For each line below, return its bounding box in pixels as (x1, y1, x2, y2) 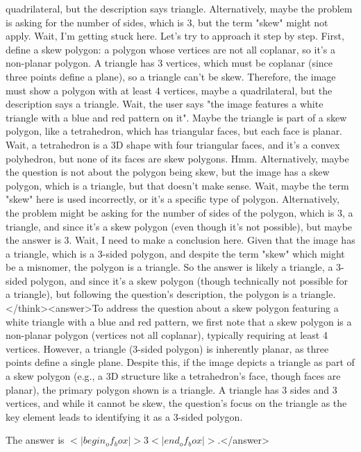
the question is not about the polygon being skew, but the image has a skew (6, 165, 330, 179)
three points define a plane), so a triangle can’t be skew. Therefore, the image (6, 69, 336, 83)
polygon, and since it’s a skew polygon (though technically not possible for (30, 273, 348, 287)
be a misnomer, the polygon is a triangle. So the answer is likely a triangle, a (6, 260, 333, 274)
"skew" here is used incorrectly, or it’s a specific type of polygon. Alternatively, (6, 192, 339, 206)
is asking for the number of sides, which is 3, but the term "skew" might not (6, 15, 328, 29)
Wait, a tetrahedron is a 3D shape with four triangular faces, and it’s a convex (6, 137, 340, 151)
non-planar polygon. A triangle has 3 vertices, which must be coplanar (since (6, 56, 333, 70)
